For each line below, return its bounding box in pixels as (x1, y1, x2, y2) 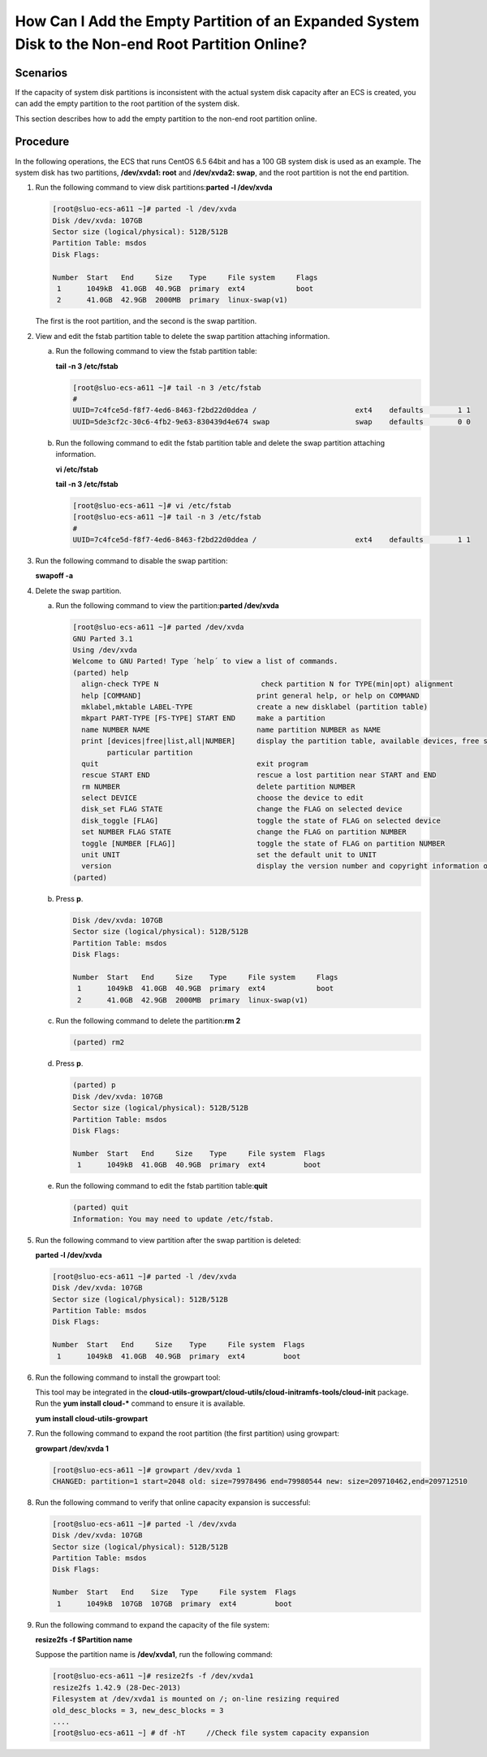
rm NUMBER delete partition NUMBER (81, 781, 356, 791)
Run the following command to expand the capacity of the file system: (35, 1620, 270, 1629)
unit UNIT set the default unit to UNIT (81, 850, 377, 859)
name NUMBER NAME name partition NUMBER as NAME (81, 724, 381, 734)
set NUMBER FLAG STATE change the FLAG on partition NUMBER (81, 828, 407, 837)
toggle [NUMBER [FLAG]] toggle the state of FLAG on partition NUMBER (81, 838, 446, 848)
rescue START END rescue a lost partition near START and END (81, 771, 437, 780)
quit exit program (81, 759, 308, 768)
